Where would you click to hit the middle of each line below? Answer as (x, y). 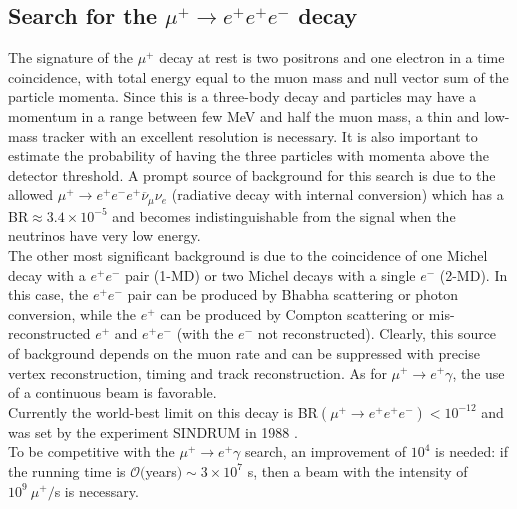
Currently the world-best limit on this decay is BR (163, 411)
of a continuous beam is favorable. (112, 392)
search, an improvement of (325, 451)
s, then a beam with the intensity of (357, 470)
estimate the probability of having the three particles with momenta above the (248, 155)
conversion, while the (72, 313)
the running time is (67, 470)
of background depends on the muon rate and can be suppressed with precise (244, 352)
